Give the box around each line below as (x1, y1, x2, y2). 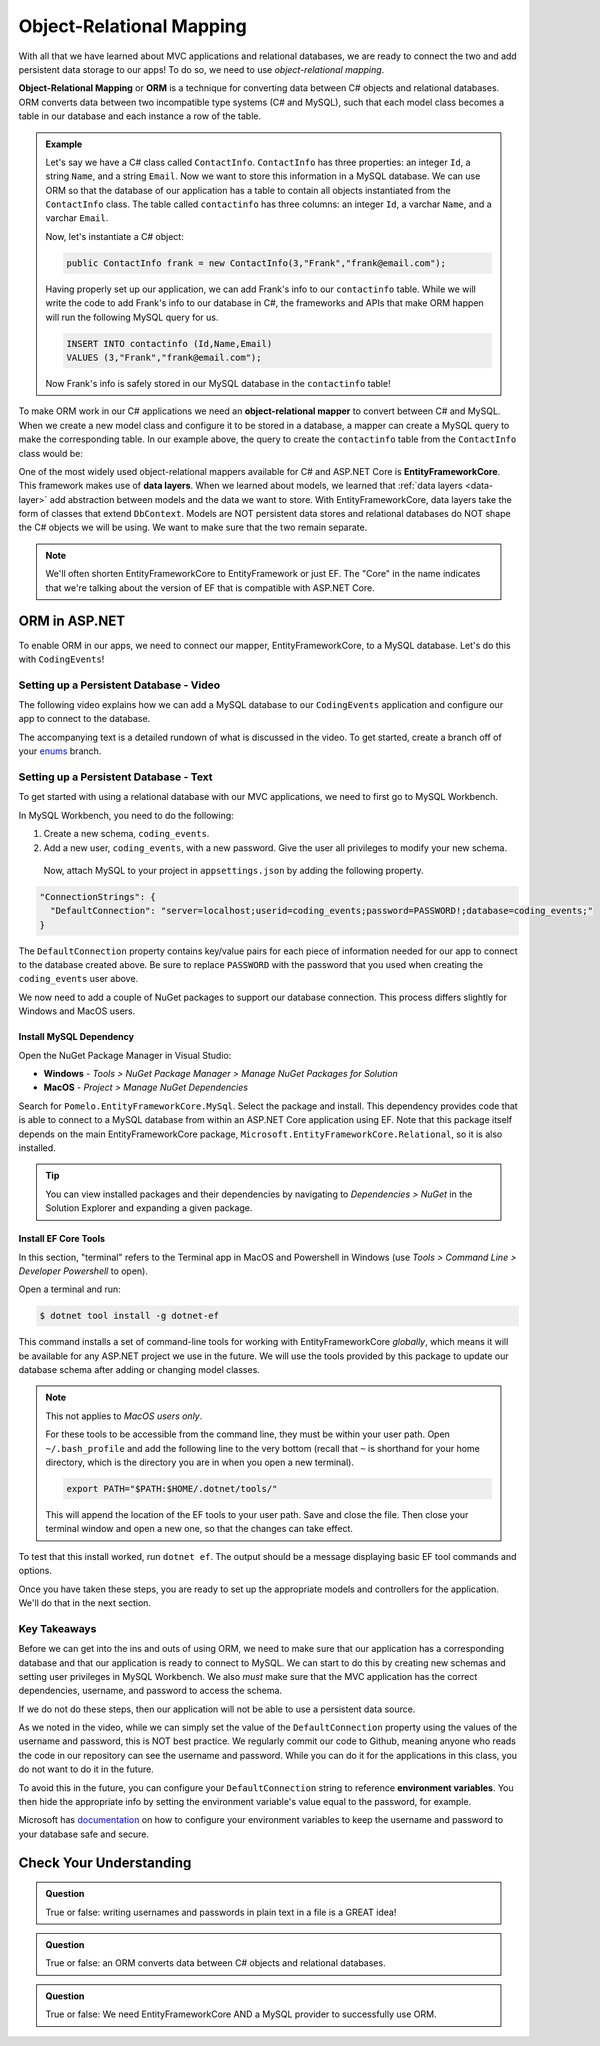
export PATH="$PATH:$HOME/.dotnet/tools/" (66, 1483, 278, 1495)
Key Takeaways (18, 1621, 97, 1635)
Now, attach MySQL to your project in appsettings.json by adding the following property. (43, 864, 424, 876)
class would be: (18, 447, 84, 459)
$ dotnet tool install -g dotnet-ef (39, 1310, 220, 1322)
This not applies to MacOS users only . (45, 1410, 203, 1422)
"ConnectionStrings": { (39, 891, 157, 902)
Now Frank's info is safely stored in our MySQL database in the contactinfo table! (45, 377, 391, 389)
